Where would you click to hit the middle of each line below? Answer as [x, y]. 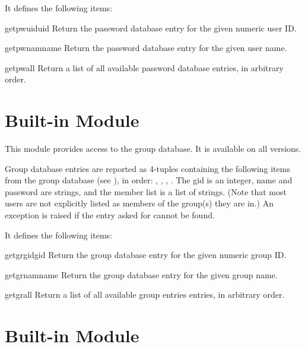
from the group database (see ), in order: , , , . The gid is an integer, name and [149, 180]
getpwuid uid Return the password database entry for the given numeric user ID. [151, 28]
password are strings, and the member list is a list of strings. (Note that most [146, 191]
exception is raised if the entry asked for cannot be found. [110, 215]
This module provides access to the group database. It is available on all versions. [153, 149]
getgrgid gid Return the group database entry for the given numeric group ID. [146, 255]
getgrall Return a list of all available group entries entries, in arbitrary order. [145, 295]
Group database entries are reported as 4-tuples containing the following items [147, 168]
